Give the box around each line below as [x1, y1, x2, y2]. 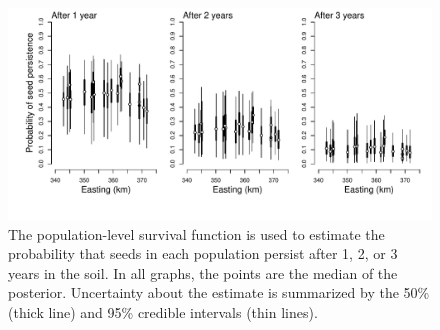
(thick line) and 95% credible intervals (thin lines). [8, 301, 318, 322]
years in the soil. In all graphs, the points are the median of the [8, 262, 398, 283]
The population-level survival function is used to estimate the [8, 223, 385, 244]
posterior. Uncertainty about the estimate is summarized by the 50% [8, 282, 430, 303]
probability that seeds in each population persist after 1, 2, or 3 [8, 243, 398, 264]
